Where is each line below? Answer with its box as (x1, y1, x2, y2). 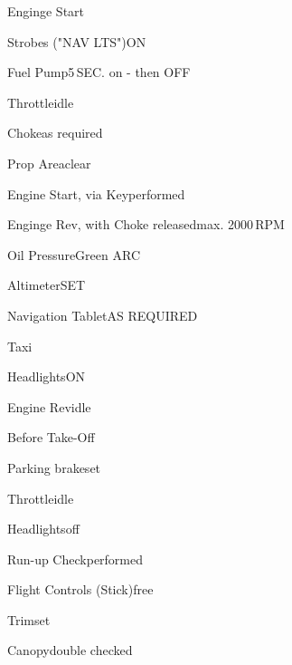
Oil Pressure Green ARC (7, 245, 140, 264)
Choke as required (7, 123, 103, 142)
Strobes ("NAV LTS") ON (7, 32, 146, 51)
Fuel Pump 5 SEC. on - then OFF (7, 63, 191, 82)
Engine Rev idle (7, 397, 91, 416)
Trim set (7, 610, 51, 629)
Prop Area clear (7, 153, 91, 172)
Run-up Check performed (7, 549, 144, 568)
